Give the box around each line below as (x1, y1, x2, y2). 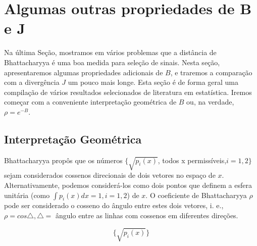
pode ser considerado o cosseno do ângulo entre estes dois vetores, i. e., (4, 200, 224, 211)
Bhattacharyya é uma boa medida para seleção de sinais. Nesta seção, (4, 57, 220, 67)
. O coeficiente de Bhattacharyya (145, 189, 247, 200)
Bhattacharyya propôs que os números (4, 155, 123, 165)
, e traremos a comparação (170, 67, 252, 77)
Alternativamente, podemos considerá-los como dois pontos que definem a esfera (4, 180, 252, 190)
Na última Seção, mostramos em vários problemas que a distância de (4, 47, 217, 58)
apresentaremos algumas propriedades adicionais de (4, 67, 163, 77)
